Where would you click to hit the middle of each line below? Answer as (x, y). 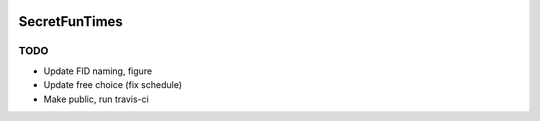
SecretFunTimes (71, 21)
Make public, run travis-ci (96, 99)
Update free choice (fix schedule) (113, 85)
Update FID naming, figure (98, 71)
